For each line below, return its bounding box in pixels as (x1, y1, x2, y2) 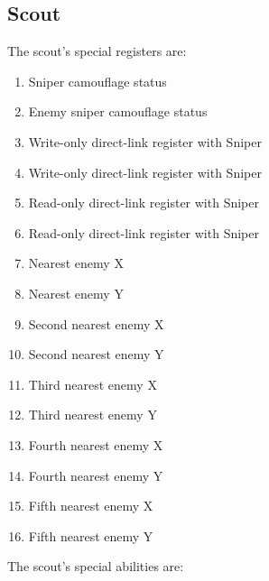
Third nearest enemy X (28, 374, 157, 393)
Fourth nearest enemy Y (28, 466, 163, 484)
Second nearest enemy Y (28, 345, 164, 364)
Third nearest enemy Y (28, 405, 157, 424)
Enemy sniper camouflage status (28, 102, 208, 121)
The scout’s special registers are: (7, 41, 187, 60)
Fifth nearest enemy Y (28, 526, 153, 545)
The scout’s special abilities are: (7, 557, 184, 576)
